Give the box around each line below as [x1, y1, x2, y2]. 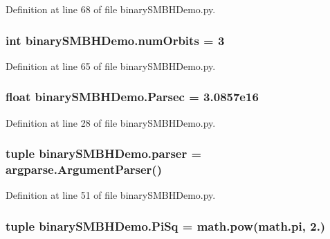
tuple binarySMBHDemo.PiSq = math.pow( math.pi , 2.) [6, 217, 326, 234]
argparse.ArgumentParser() [6, 161, 162, 178]
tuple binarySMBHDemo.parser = [6, 145, 202, 162]
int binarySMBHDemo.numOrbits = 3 [6, 31, 225, 48]
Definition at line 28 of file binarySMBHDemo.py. [6, 115, 216, 130]
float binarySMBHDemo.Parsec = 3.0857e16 [6, 88, 259, 105]
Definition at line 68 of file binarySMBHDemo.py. [6, 2, 216, 16]
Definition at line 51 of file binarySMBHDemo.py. [6, 188, 216, 202]
